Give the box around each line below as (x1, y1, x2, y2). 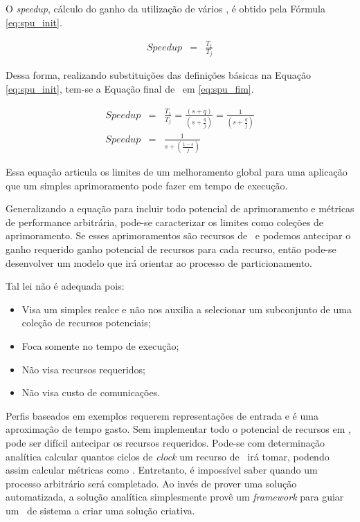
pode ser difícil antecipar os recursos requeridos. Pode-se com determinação (6, 436, 325, 450)
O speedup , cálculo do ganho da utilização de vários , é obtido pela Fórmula (6, 1, 325, 15)
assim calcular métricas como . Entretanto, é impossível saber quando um (6, 463, 318, 477)
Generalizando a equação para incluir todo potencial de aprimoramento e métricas (6, 201, 354, 216)
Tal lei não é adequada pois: (6, 279, 125, 293)
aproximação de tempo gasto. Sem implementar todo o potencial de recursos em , (6, 422, 351, 436)
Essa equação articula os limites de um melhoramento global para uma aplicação (6, 165, 348, 179)
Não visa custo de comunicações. (21, 385, 161, 400)
